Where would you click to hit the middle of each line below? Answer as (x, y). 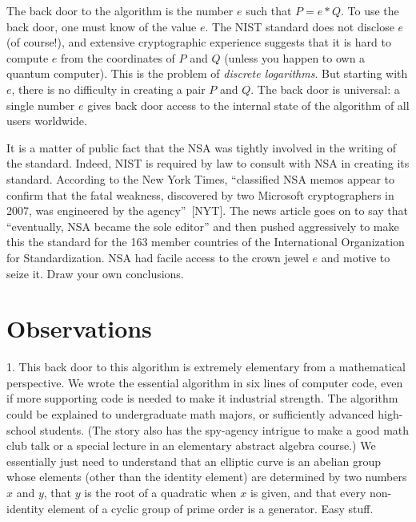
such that (269, 10)
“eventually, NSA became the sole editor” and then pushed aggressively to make (203, 226)
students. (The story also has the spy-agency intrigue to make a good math (225, 429)
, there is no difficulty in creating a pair (108, 89)
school (22, 429)
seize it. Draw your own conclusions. (95, 273)
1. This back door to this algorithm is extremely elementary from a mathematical (206, 367)
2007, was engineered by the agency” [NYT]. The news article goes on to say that (207, 210)
